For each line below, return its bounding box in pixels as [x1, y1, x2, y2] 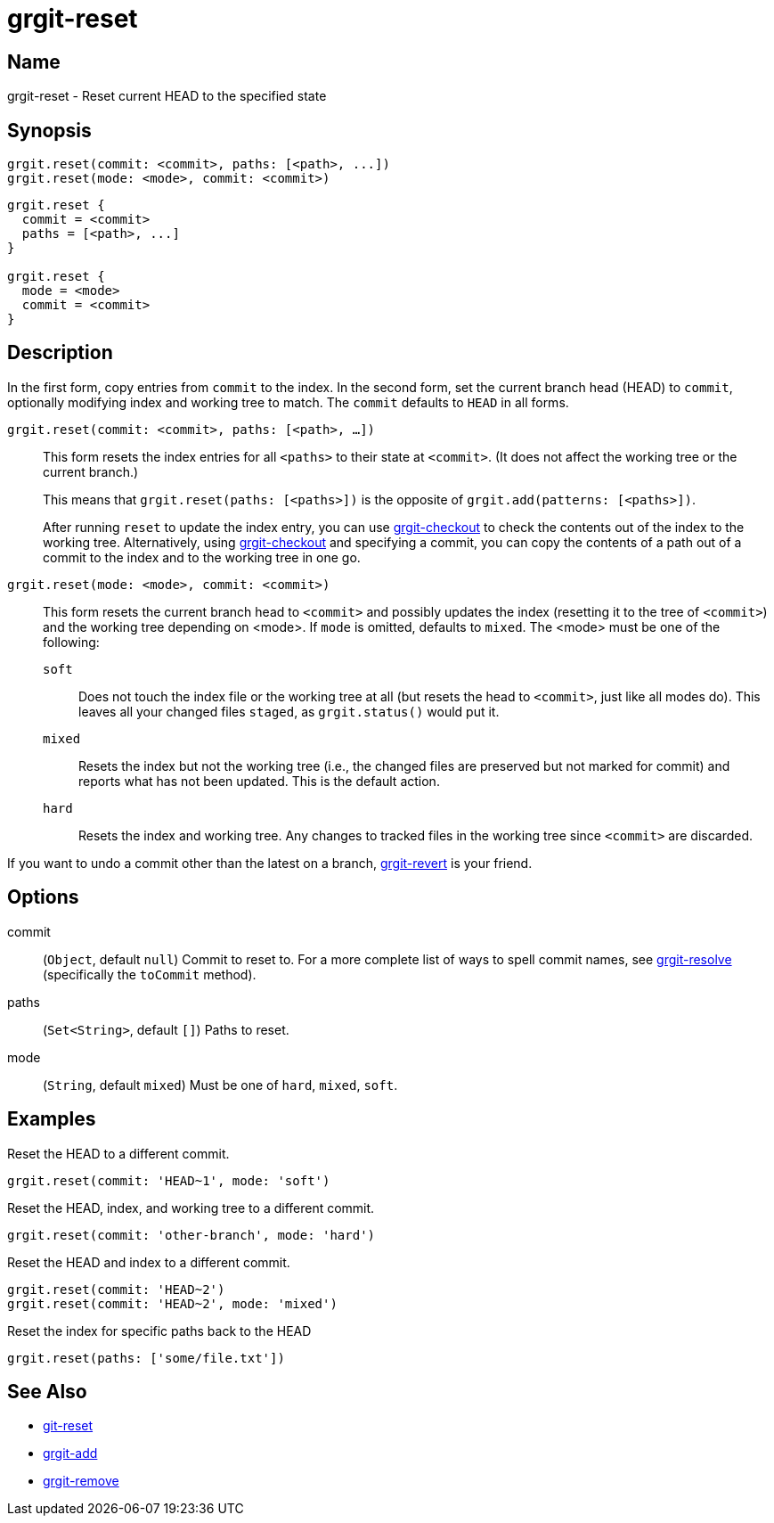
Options [7, 886, 79, 909]
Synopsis [7, 119, 92, 142]
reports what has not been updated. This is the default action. [78, 773, 440, 789]
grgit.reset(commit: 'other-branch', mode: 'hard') [7, 1227, 376, 1242]
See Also [7, 1380, 87, 1403]
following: [43, 634, 100, 650]
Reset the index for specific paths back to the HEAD [7, 1322, 312, 1339]
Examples [7, 1108, 96, 1131]
